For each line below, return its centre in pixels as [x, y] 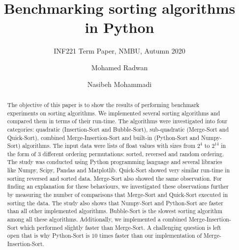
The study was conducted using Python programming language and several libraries [115, 162]
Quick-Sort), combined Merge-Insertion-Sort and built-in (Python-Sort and [103, 137]
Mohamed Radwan [119, 67]
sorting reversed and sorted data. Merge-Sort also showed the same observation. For [114, 178]
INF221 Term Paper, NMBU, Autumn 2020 [119, 51]
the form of [21, 153]
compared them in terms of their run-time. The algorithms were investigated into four [117, 121]
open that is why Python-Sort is [48, 236]
